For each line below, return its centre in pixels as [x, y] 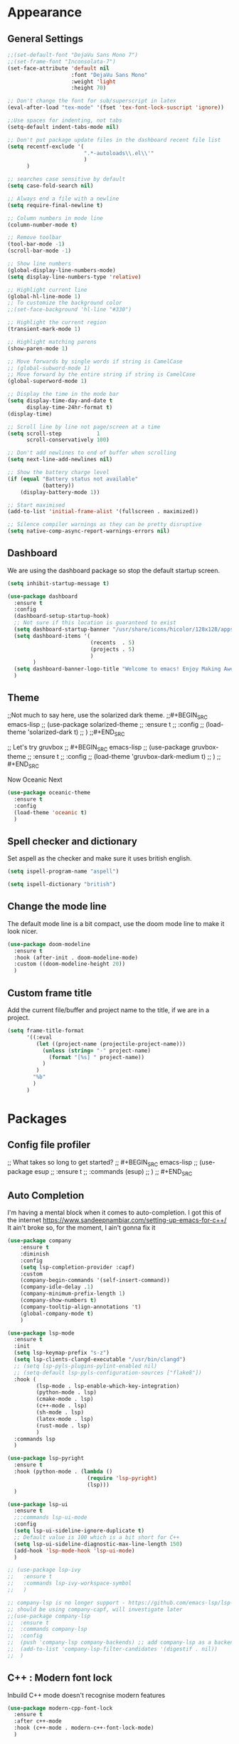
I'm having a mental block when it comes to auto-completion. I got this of [115, 1213]
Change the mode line [57, 907]
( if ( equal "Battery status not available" [73, 479]
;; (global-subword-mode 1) [49, 368]
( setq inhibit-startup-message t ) [59, 583]
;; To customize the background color [65, 303]
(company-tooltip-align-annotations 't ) [81, 1307]
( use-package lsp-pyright [46, 1459]
